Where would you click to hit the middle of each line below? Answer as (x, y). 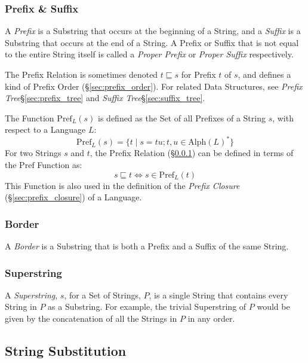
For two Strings (33, 153)
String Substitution (66, 351)
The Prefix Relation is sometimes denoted (81, 74)
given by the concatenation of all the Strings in (91, 318)
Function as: (60, 165)
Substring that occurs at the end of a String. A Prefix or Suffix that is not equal (152, 42)
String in (21, 306)
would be (273, 306)
